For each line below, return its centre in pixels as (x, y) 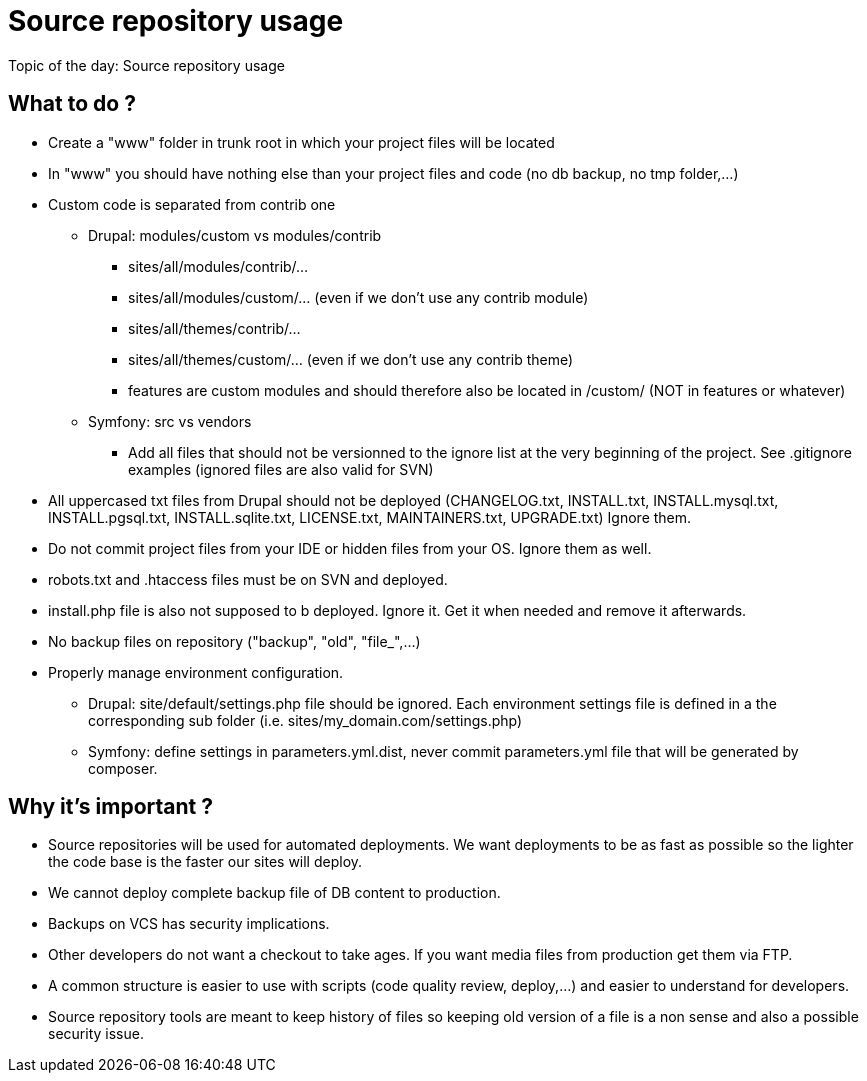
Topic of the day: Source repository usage (146, 65)
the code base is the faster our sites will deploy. (205, 862)
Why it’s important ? (110, 807)
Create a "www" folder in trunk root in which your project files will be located (301, 142)
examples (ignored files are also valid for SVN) (281, 469)
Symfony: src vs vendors (170, 421)
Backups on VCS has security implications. (189, 924)
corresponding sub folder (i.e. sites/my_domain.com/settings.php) (305, 720)
